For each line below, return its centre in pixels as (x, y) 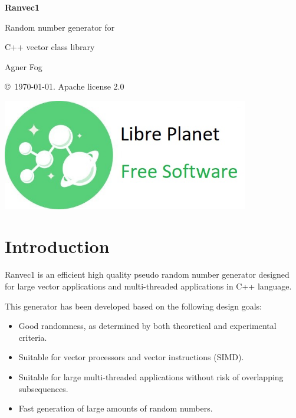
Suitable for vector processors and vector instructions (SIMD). (131, 357)
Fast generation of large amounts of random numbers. (116, 408)
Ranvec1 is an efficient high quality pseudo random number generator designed (147, 274)
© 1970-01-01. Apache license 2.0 (65, 86)
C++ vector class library (50, 47)
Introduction (57, 246)
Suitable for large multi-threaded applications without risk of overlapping (151, 376)
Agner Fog (24, 66)
